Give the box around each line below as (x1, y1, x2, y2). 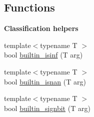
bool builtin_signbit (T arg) (4, 102, 90, 113)
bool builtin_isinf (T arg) (4, 49, 83, 60)
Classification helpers (4, 23, 78, 33)
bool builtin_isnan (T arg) (4, 76, 86, 86)
